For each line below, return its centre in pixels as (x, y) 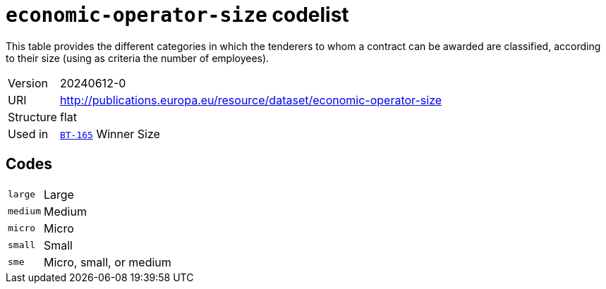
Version (28, 83)
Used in (28, 134)
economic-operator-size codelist (177, 15)
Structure (32, 117)
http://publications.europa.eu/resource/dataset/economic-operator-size (251, 100)
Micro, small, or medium (107, 262)
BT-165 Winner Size (110, 134)
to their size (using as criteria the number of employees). (138, 58)
